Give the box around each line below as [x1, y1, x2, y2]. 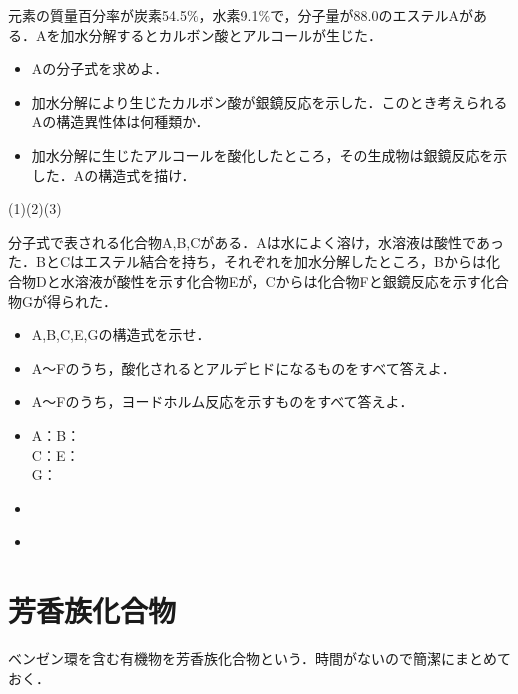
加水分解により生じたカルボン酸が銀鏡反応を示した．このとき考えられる [31, 91, 508, 112]
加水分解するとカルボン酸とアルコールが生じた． [60, 24, 383, 45]
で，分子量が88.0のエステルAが [270, 5, 473, 25]
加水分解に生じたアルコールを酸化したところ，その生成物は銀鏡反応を [31, 144, 494, 165]
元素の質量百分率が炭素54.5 [8, 5, 187, 25]
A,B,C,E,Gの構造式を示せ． [31, 324, 211, 345]
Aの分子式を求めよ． [31, 58, 169, 79]
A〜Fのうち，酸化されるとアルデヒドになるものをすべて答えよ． [31, 357, 456, 378]
